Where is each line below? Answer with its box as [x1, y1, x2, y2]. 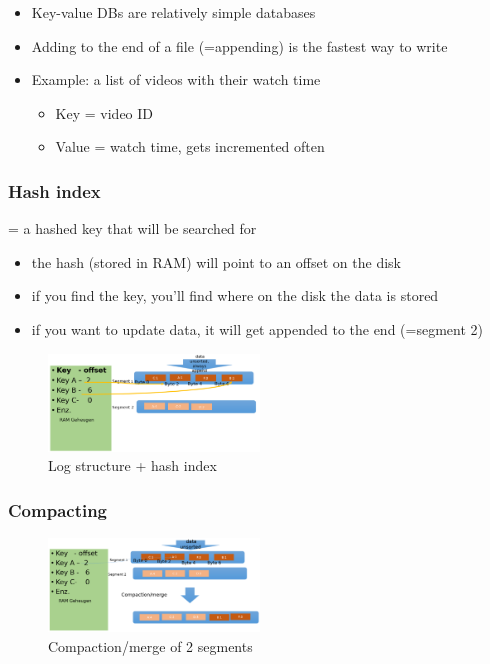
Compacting [8, 498, 108, 522]
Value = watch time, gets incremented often [55, 136, 325, 157]
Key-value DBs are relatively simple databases [31, 2, 316, 22]
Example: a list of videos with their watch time [31, 69, 321, 90]
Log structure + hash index [48, 455, 217, 476]
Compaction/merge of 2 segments [48, 636, 253, 657]
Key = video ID [55, 102, 154, 123]
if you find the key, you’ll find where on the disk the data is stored [31, 285, 439, 306]
